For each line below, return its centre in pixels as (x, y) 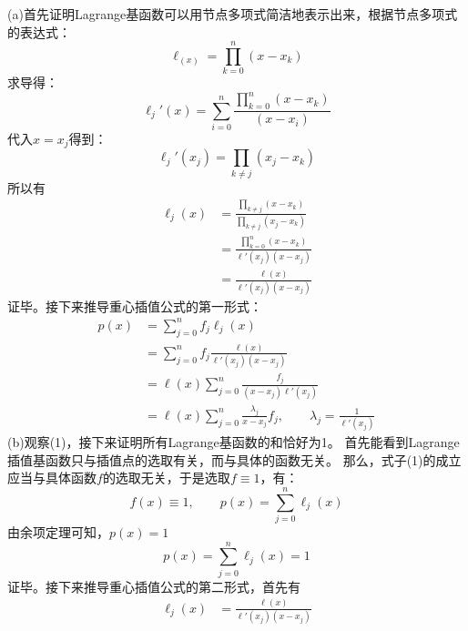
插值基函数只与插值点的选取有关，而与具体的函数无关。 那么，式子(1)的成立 (234, 459)
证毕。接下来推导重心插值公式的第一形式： (135, 305)
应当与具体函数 (52, 478)
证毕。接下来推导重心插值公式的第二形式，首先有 (154, 586)
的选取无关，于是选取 (166, 478)
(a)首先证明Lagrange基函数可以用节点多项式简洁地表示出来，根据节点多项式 (233, 14)
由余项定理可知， (58, 532)
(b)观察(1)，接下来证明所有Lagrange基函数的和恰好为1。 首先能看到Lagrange (234, 442)
